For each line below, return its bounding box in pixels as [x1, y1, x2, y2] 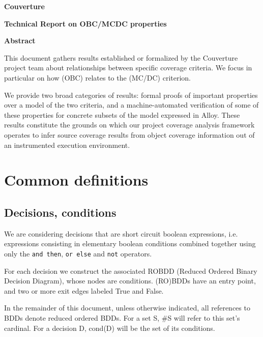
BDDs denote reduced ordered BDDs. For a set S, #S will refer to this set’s [4, 312, 240, 323]
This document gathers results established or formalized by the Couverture [4, 52, 238, 63]
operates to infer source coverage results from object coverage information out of [4, 129, 255, 140]
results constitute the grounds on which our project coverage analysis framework [4, 119, 255, 130]
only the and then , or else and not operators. [4, 248, 152, 258]
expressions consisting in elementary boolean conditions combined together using [4, 238, 256, 249]
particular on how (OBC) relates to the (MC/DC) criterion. [4, 72, 191, 83]
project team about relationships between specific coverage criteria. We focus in [4, 62, 252, 73]
